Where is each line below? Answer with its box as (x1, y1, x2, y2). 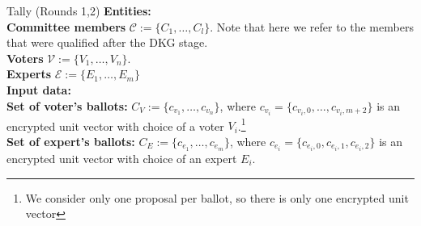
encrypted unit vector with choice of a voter (6, 117, 224, 134)
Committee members (6, 18, 126, 35)
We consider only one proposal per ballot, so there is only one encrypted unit (25, 189, 409, 206)
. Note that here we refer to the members (210, 18, 414, 35)
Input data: (6, 81, 71, 98)
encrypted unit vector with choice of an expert (6, 150, 237, 166)
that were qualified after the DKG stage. (6, 34, 208, 51)
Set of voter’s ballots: (6, 97, 128, 114)
